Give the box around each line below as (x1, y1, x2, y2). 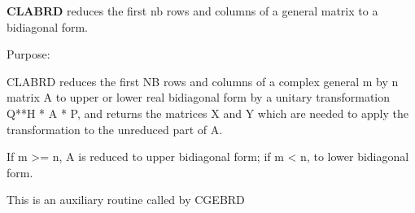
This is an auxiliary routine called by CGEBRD (7, 191, 245, 208)
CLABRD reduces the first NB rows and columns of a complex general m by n (7, 72, 399, 89)
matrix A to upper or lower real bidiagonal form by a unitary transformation (7, 89, 391, 106)
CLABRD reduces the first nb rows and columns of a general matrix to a (7, 2, 378, 19)
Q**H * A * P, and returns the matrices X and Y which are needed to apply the (7, 104, 408, 121)
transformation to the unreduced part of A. (7, 120, 223, 137)
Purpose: (7, 46, 50, 63)
